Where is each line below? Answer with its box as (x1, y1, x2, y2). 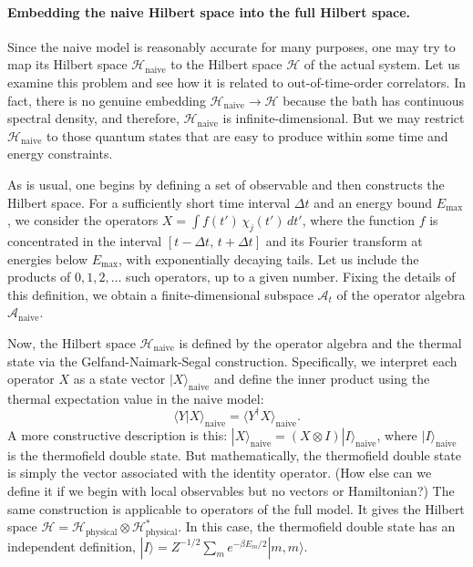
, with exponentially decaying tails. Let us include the (118, 249, 419, 268)
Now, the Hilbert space (7, 333, 136, 352)
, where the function (302, 211, 415, 230)
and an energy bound (314, 192, 433, 211)
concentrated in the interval (7, 231, 162, 250)
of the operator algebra (336, 284, 466, 304)
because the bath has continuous (283, 90, 465, 109)
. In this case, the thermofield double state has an (178, 517, 456, 536)
